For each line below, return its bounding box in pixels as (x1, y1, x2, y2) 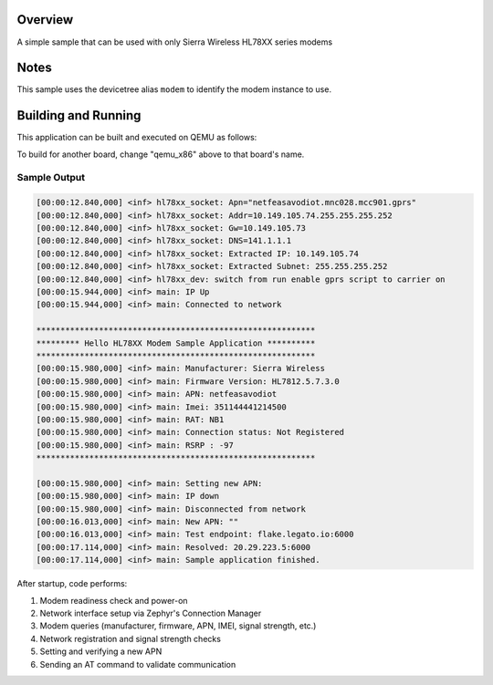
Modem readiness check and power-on (39, 595, 188, 606)
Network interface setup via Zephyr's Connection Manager (39, 607, 262, 618)
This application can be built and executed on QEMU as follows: (16, 132, 257, 143)
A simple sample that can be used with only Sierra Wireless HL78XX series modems (16, 36, 333, 47)
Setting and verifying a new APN (39, 646, 163, 657)
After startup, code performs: (16, 578, 128, 589)
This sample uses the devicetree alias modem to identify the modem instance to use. (16, 84, 332, 95)
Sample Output (16, 171, 86, 184)
